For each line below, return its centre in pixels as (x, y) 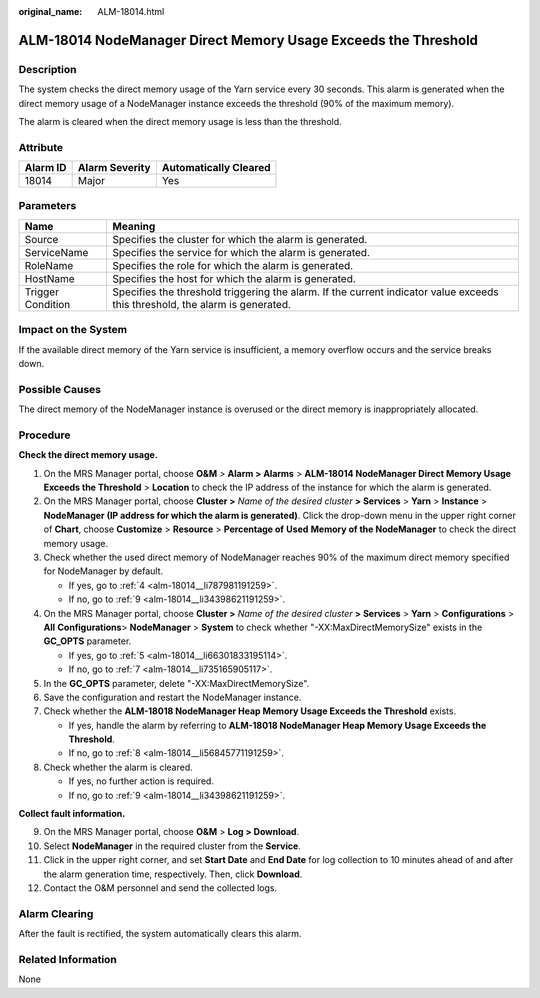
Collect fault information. (72, 814)
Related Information (67, 959)
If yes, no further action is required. (141, 781)
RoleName (49, 265)
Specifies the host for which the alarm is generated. (234, 278)
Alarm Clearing (56, 913)
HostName (49, 278)
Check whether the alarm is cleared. (118, 767)
